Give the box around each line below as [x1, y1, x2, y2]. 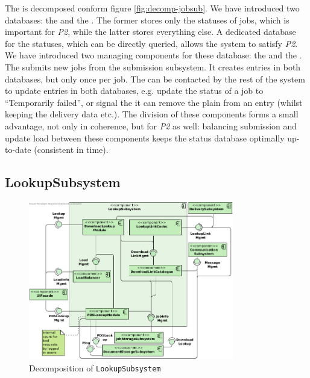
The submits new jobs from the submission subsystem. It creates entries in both [5, 60, 301, 73]
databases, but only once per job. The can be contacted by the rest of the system [5, 72, 305, 85]
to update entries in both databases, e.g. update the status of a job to [5, 84, 264, 97]
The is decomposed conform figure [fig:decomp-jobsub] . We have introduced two [5, 2, 300, 14]
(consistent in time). [34, 143, 109, 156]
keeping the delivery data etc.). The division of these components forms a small [5, 108, 299, 120]
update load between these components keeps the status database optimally [5, 131, 285, 144]
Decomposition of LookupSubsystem [29, 361, 161, 374]
